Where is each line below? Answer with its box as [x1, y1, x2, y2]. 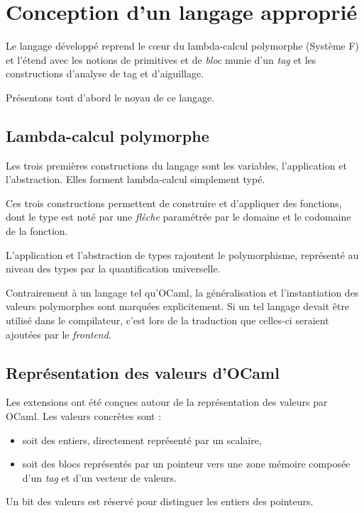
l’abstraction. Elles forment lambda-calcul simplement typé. [6, 172, 265, 187]
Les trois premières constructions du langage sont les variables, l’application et [6, 158, 347, 172]
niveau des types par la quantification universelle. [6, 261, 221, 276]
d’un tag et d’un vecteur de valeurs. [22, 470, 177, 485]
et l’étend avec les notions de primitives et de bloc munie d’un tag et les [6, 52, 316, 67]
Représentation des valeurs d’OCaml [6, 361, 280, 383]
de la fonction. [6, 224, 68, 238]
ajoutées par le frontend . [6, 326, 111, 341]
